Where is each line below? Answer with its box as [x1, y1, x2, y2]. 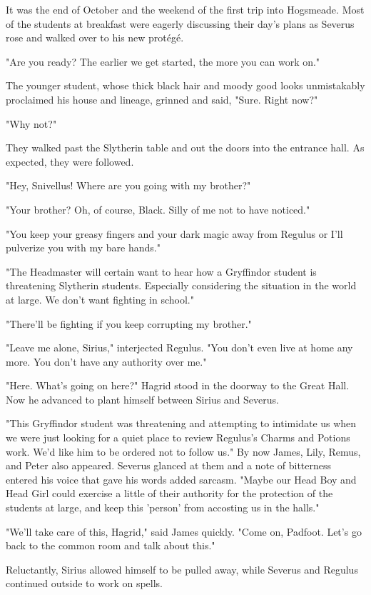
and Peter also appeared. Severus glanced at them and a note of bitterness [6, 458, 332, 473]
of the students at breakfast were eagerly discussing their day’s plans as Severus [6, 16, 355, 31]
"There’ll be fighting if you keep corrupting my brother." [6, 316, 252, 331]
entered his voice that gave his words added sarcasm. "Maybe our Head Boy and [6, 471, 357, 486]
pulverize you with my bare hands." [6, 240, 161, 255]
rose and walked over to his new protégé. [6, 30, 184, 45]
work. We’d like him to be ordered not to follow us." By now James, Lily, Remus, [6, 444, 361, 459]
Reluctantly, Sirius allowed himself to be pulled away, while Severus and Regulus [6, 561, 358, 576]
